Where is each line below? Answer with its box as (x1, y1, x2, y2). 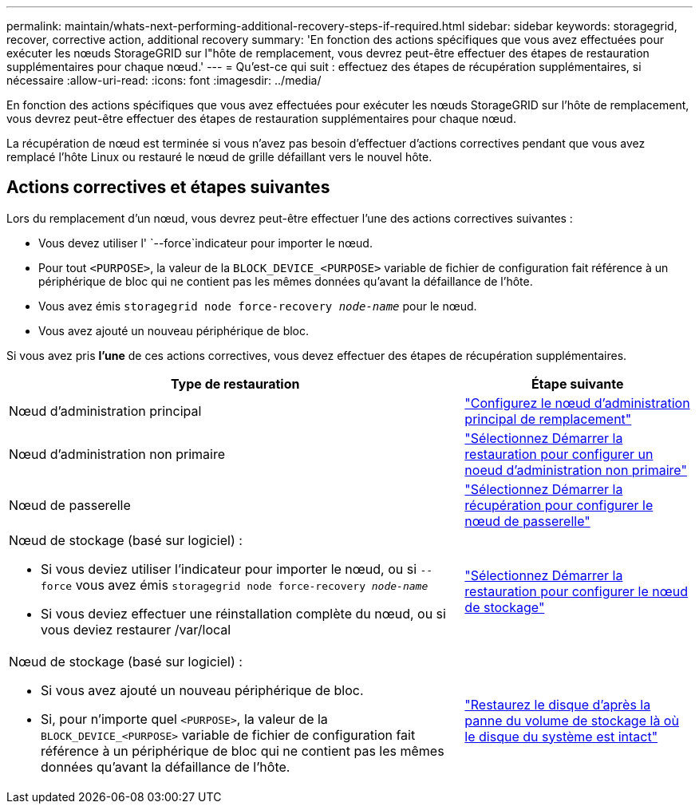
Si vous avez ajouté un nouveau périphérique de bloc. (41, 682, 364, 698)
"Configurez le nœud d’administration (464, 394, 690, 411)
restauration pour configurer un (464, 445, 654, 462)
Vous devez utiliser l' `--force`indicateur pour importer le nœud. (38, 235, 373, 250)
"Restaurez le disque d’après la (464, 696, 651, 713)
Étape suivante (531, 375, 624, 392)
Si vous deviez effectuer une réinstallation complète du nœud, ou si (41, 605, 446, 622)
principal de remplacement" (464, 410, 632, 427)
